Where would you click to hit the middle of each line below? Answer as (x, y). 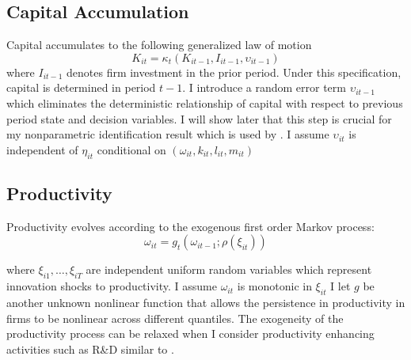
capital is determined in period (81, 87)
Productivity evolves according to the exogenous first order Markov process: (190, 226)
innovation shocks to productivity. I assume (112, 286)
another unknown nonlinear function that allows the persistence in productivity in (206, 302)
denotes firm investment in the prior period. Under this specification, (234, 72)
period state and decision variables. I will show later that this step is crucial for (199, 118)
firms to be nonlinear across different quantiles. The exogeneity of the (175, 318)
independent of (42, 149)
